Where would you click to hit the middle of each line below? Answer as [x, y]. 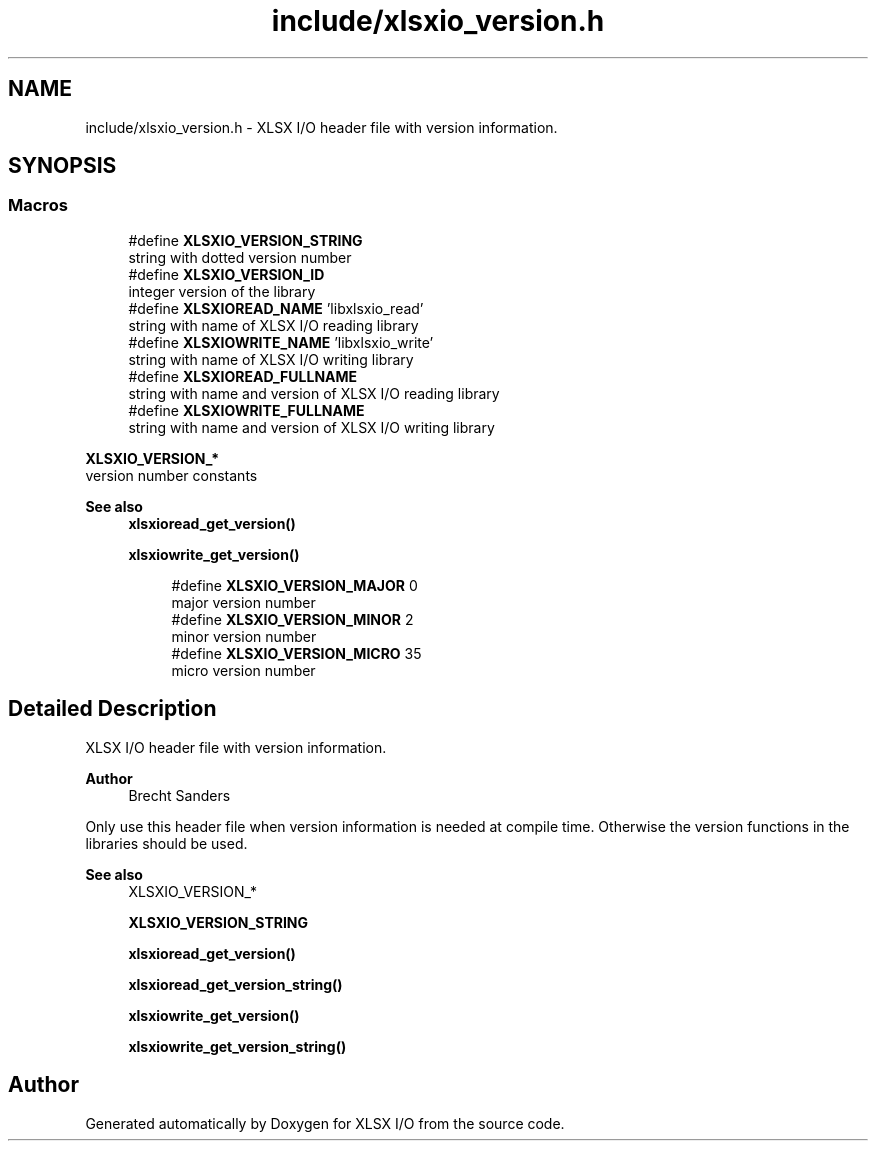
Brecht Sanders [179, 795]
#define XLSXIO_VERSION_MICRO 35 [296, 653]
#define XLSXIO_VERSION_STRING [245, 240]
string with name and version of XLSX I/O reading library [314, 393]
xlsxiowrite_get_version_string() [237, 1046]
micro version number [243, 670]
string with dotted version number [240, 257]
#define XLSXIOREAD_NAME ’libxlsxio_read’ [276, 308]
